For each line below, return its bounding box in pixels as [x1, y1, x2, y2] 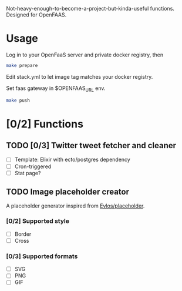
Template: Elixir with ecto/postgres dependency [14, 156, 130, 163]
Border [14, 230, 32, 238]
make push [6, 97, 31, 103]
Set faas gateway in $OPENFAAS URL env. [6, 85, 106, 93]
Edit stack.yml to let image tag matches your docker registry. [6, 73, 153, 80]
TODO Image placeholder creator [6, 187, 129, 197]
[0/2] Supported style [6, 217, 69, 225]
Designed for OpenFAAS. [6, 11, 67, 18]
